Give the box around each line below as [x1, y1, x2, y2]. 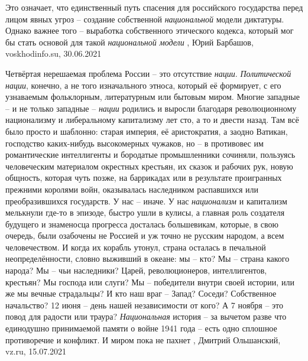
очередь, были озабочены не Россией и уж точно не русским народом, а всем [5, 229, 284, 242]
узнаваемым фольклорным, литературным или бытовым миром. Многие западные [5, 90, 300, 103]
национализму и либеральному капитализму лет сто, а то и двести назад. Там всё [5, 113, 299, 126]
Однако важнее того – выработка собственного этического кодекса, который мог [5, 24, 294, 37]
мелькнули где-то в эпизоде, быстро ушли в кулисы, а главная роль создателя [5, 206, 285, 219]
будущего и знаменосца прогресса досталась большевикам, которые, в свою [5, 217, 278, 230]
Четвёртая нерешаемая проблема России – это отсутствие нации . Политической [5, 67, 291, 79]
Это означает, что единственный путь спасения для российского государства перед [5, 1, 303, 13]
